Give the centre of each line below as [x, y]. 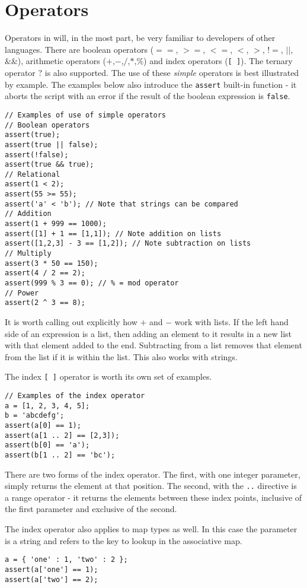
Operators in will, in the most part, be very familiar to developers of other [140, 38]
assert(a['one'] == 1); [52, 569]
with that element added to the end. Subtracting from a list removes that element [153, 345]
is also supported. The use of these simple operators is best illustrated [172, 72]
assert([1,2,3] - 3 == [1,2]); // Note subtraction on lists [128, 244]
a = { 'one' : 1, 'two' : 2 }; [66, 560]
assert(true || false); [52, 144]
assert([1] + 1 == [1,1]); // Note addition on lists [113, 233]
